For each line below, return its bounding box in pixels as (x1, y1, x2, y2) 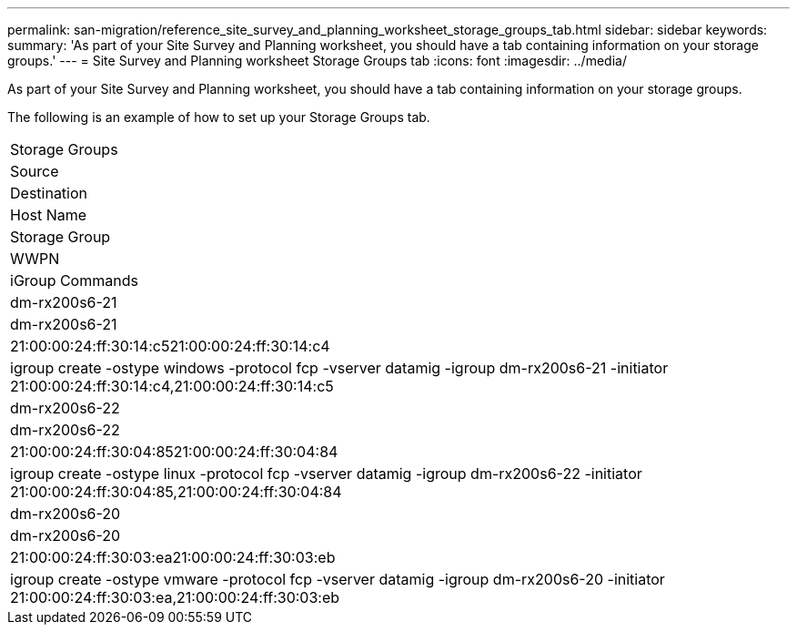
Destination (10, 184, 88, 202)
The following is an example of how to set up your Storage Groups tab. (7, 109, 430, 125)
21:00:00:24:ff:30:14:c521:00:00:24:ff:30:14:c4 (10, 337, 330, 355)
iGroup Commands (10, 271, 138, 290)
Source (10, 162, 59, 180)
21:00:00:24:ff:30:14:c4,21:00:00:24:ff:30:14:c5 (10, 377, 334, 395)
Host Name (10, 206, 87, 224)
